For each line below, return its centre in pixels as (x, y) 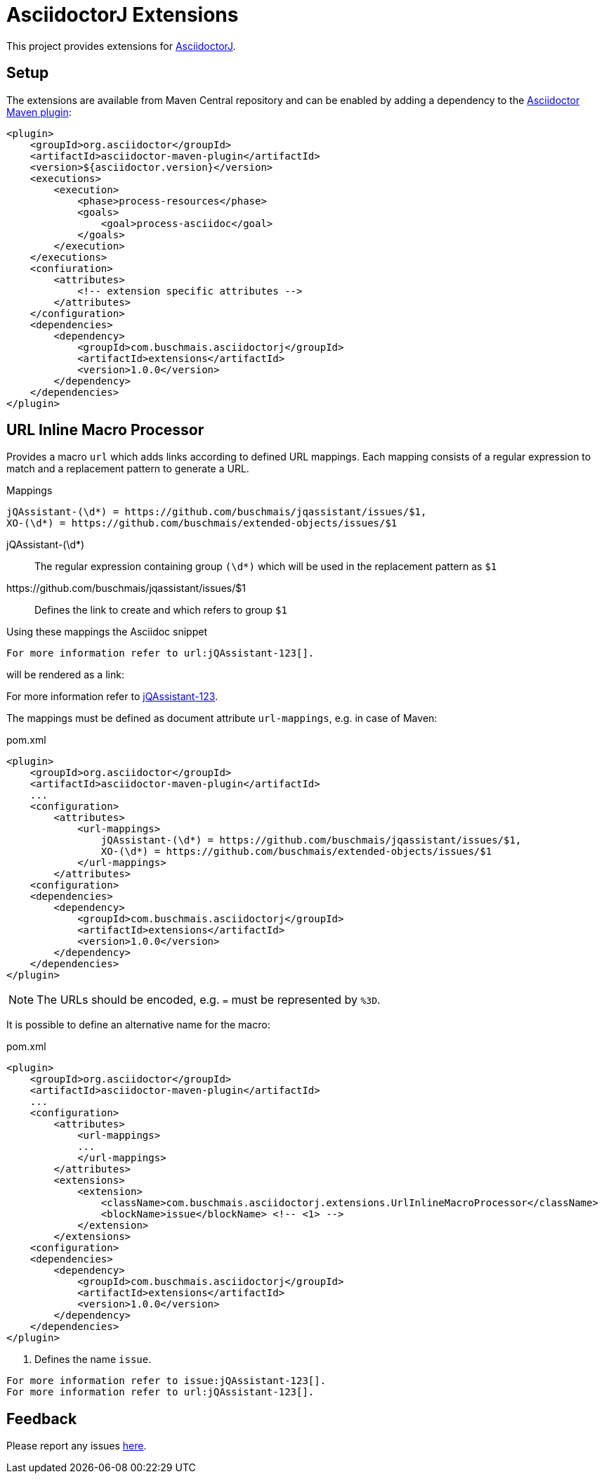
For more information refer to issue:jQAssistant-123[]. (166, 1381)
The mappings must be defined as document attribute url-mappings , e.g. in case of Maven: (222, 718)
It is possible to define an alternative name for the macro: (138, 1025)
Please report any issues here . (77, 1446)
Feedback (42, 1419)
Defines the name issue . (93, 1359)
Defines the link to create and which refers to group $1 (161, 610)
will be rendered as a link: (65, 675)
